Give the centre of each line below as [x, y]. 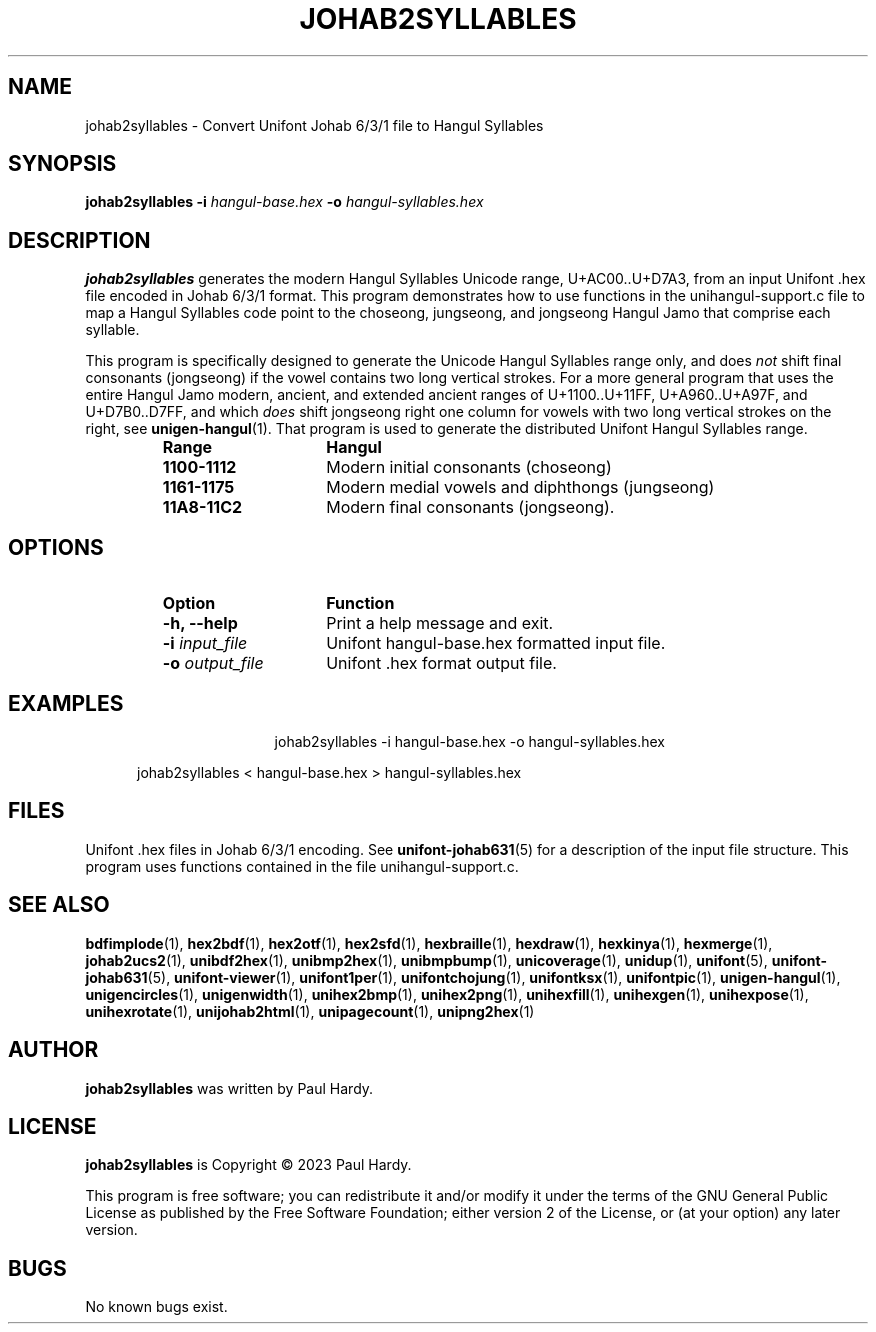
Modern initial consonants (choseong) [469, 467]
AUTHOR [53, 1050]
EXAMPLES [66, 703]
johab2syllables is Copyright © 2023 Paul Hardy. [248, 1165]
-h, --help [200, 623]
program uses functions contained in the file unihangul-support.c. [302, 866]
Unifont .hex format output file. [441, 663]
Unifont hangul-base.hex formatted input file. [496, 643]
